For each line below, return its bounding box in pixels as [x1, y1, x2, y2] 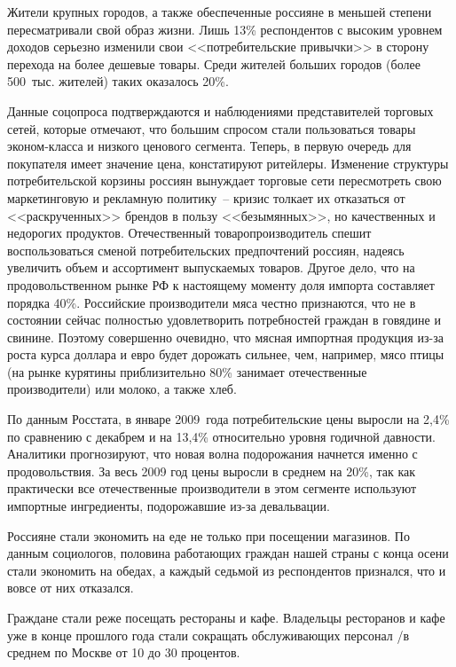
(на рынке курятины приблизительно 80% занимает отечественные [7, 362, 367, 381]
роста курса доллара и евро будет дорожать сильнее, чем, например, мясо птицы [7, 345, 444, 364]
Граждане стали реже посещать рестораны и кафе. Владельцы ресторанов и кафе [7, 608, 445, 626]
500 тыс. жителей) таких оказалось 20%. [7, 72, 229, 90]
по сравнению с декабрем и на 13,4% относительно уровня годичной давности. [7, 427, 436, 445]
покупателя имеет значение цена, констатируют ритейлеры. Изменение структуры [7, 153, 449, 172]
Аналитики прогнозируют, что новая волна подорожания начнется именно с [7, 444, 418, 463]
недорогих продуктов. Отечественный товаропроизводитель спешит [7, 224, 372, 242]
